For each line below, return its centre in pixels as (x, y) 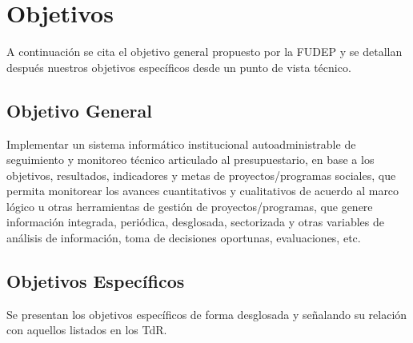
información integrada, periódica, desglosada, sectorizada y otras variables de (195, 222)
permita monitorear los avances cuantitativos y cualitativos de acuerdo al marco (203, 191)
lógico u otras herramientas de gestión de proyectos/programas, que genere (190, 206)
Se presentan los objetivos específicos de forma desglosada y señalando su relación (207, 314)
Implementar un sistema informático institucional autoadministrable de (181, 144)
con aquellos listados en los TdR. (87, 330)
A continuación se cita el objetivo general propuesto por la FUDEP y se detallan (204, 52)
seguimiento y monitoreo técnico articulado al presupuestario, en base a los (190, 160)
